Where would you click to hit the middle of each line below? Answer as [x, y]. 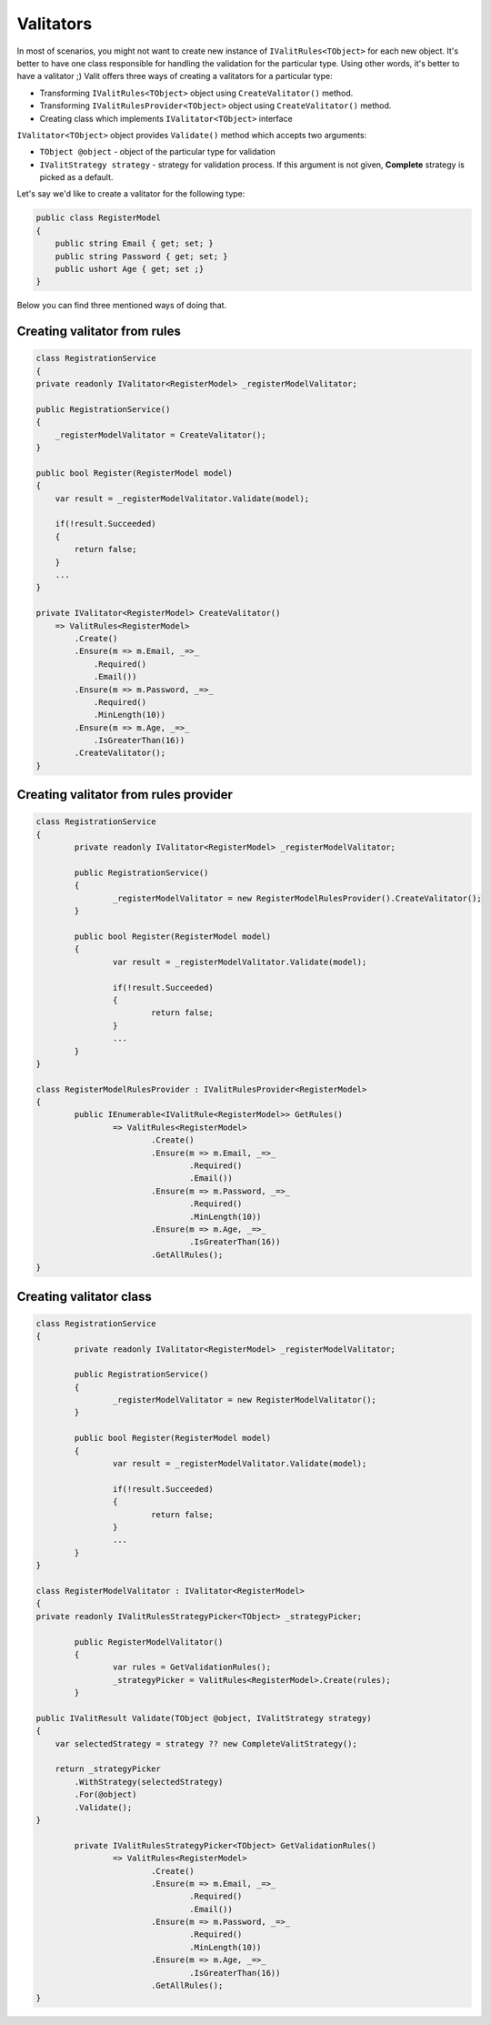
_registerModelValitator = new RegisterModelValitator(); [245, 1400]
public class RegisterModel [98, 218]
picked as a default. [76, 177]
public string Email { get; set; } [134, 244]
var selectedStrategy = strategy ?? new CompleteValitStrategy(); [206, 1743]
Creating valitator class [84, 1296]
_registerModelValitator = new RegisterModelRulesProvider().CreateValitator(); [297, 898]
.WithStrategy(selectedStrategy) [149, 1782]
